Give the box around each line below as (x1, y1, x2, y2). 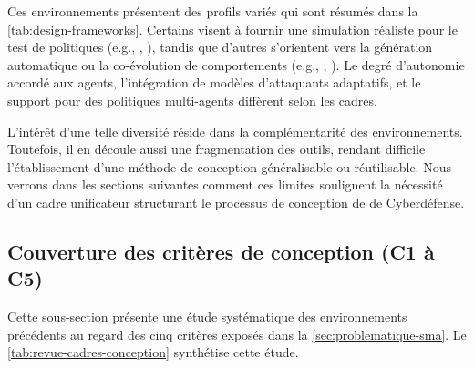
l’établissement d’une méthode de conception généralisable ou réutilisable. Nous (7, 157, 451, 176)
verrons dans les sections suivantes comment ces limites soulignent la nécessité (7, 175, 443, 194)
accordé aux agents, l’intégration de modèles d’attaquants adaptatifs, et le (7, 73, 421, 92)
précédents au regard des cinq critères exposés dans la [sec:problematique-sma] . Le (7, 324, 467, 343)
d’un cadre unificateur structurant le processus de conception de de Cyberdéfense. (7, 192, 465, 211)
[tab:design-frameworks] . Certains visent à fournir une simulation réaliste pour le (7, 19, 458, 38)
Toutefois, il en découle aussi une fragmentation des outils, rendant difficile (7, 139, 426, 158)
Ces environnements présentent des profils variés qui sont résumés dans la (7, 2, 418, 20)
